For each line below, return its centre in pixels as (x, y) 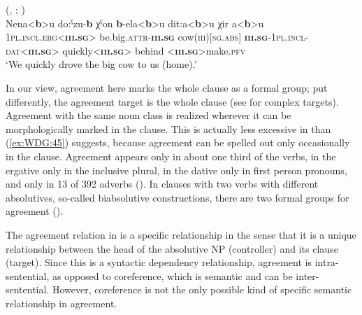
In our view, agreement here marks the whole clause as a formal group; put (167, 87)
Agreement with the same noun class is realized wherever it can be (149, 115)
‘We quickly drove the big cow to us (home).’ (101, 64)
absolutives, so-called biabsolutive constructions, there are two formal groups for (178, 197)
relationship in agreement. (61, 303)
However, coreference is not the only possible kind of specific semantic (202, 289)
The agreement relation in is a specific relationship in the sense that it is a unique (181, 234)
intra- (327, 262)
